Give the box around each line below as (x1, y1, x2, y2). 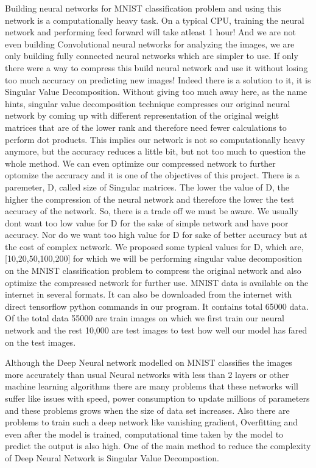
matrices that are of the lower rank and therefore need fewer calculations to (5, 120, 287, 133)
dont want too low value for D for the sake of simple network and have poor (5, 216, 289, 229)
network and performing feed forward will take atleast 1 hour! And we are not (5, 26, 296, 38)
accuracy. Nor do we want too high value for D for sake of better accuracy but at (5, 228, 307, 241)
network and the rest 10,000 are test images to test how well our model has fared (5, 324, 307, 337)
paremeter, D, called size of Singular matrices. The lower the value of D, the (5, 180, 289, 193)
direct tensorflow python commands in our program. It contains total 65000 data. (5, 299, 309, 312)
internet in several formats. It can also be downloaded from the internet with (5, 288, 292, 301)
